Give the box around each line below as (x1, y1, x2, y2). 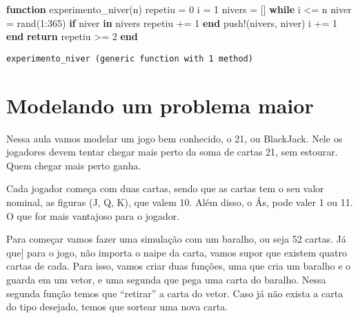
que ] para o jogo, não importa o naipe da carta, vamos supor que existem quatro (6, 245, 347, 259)
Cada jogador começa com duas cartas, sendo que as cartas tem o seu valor (6, 181, 324, 196)
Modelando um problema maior (6, 91, 314, 119)
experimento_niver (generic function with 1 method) (6, 53, 253, 64)
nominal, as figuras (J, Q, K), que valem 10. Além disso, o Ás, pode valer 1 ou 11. (6, 194, 353, 209)
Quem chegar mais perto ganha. (6, 158, 141, 172)
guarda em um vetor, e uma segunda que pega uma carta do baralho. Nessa (6, 272, 326, 286)
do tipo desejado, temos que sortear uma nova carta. (6, 299, 228, 314)
